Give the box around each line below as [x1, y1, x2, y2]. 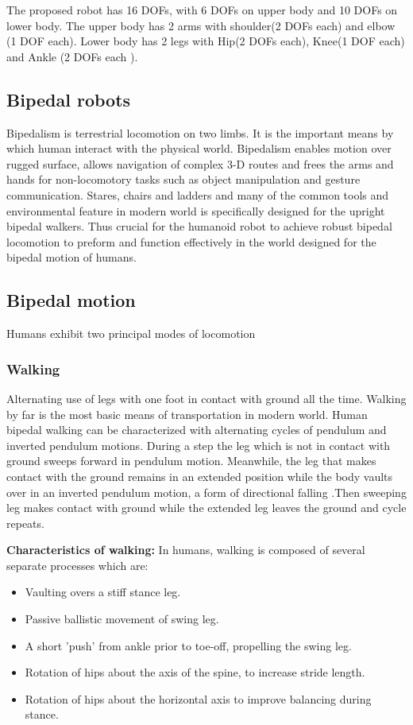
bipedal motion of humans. [6, 249, 137, 266]
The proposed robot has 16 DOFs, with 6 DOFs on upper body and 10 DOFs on [6, 2, 398, 17]
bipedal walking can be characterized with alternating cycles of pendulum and [6, 421, 387, 438]
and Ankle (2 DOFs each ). [6, 48, 138, 64]
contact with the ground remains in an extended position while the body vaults [6, 467, 393, 484]
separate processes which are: [6, 556, 149, 573]
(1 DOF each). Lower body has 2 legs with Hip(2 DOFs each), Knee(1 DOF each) [6, 33, 405, 49]
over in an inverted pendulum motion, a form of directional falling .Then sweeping [6, 483, 407, 500]
